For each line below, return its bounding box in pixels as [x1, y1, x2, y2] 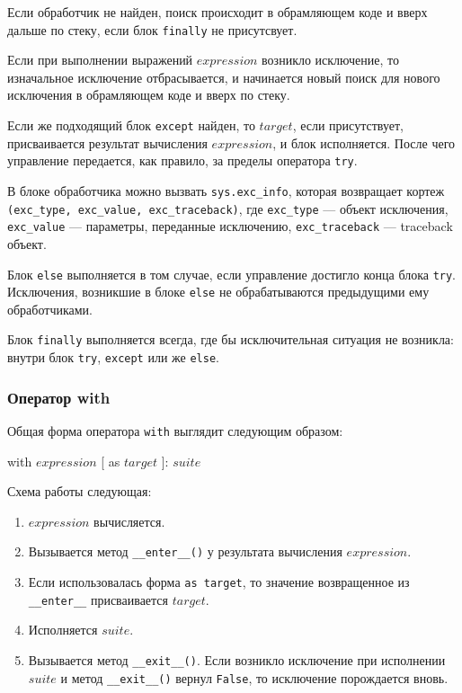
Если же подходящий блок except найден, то [7, 116, 255, 135]
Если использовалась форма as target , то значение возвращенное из [28, 573, 410, 591]
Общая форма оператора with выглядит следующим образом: [7, 421, 343, 440]
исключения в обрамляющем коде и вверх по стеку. [7, 85, 290, 104]
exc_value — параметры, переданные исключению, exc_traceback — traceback [7, 217, 453, 235]
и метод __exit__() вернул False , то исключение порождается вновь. [60, 668, 449, 687]
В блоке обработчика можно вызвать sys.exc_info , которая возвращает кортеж [7, 181, 445, 200]
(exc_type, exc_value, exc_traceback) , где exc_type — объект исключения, [7, 199, 449, 218]
